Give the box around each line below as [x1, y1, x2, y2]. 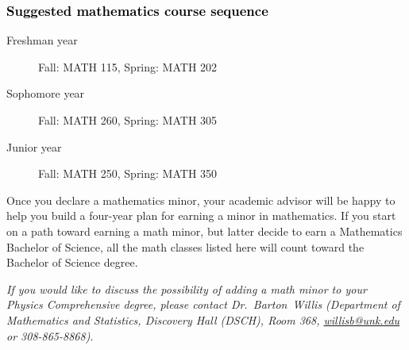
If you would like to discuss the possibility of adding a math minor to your [6, 280, 367, 297]
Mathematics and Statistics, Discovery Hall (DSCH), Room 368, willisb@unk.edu [6, 311, 400, 328]
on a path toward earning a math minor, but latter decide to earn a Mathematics [6, 222, 403, 239]
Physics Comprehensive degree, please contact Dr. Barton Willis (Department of [6, 296, 400, 313]
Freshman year [6, 32, 78, 48]
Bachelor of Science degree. [6, 254, 138, 271]
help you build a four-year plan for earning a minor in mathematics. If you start [6, 207, 396, 224]
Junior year [6, 138, 62, 155]
